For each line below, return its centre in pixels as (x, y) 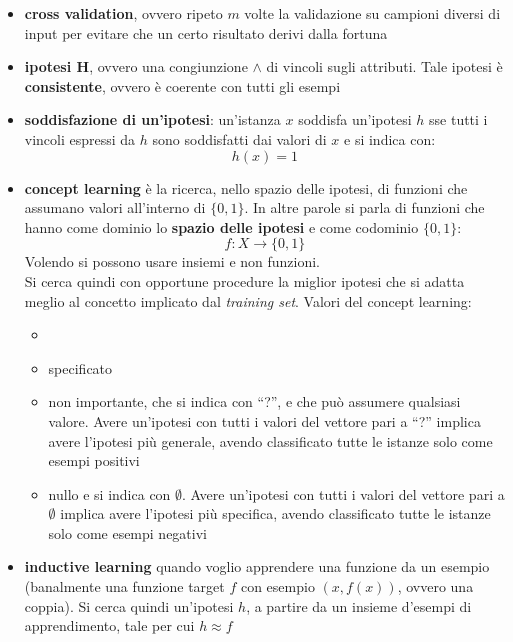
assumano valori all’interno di (115, 207)
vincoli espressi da (80, 138)
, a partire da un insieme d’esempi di (359, 605)
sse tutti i (458, 119)
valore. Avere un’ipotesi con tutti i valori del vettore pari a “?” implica (264, 420)
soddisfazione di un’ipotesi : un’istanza (152, 119)
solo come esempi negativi (127, 532)
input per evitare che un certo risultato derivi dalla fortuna (206, 32)
